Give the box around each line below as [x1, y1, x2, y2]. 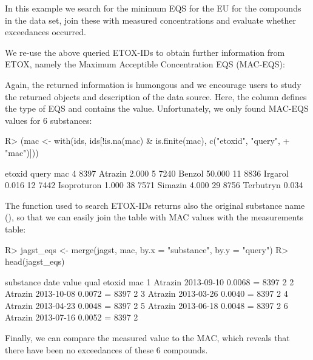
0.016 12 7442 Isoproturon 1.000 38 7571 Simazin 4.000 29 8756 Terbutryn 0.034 [5, 178, 303, 191]
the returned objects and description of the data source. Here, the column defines [5, 90, 307, 103]
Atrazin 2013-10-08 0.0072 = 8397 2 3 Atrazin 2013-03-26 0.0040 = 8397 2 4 [5, 287, 288, 300]
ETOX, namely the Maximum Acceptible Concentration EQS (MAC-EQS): [5, 58, 285, 70]
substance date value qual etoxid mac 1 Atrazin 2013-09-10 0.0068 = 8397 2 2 [5, 275, 294, 288]
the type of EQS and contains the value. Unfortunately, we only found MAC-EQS [5, 102, 309, 115]
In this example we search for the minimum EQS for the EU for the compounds [5, 2, 301, 14]
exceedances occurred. [5, 25, 86, 38]
